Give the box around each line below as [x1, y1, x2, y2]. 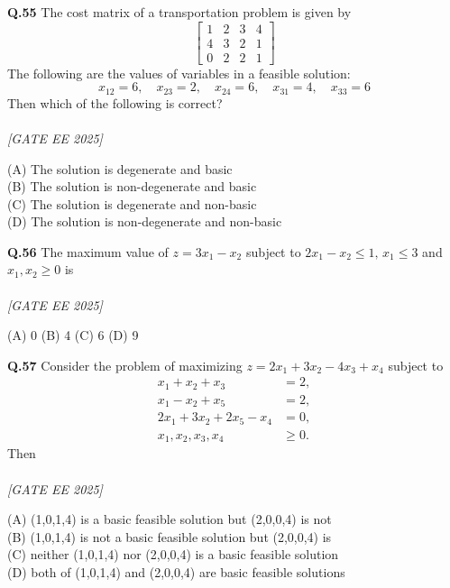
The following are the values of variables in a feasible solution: [7, 63, 351, 82]
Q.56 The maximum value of [7, 242, 169, 261]
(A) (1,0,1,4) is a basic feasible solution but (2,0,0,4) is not [7, 510, 332, 528]
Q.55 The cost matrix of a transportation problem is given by [7, 3, 352, 21]
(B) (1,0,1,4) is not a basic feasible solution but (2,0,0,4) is [7, 527, 332, 546]
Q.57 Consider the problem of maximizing [7, 355, 243, 374]
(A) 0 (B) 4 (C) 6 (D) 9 [7, 326, 139, 345]
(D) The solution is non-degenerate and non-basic [7, 212, 282, 231]
